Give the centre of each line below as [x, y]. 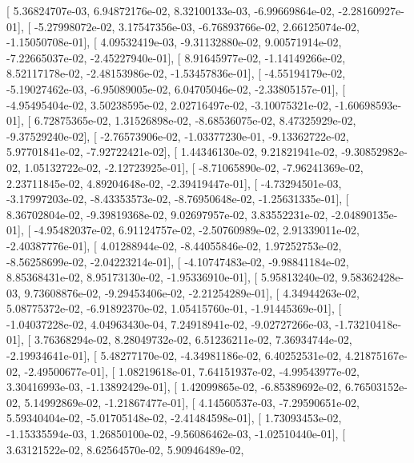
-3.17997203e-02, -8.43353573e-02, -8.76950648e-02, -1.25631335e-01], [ [178, 199]
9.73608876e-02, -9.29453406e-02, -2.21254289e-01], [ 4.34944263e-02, [192, 292]
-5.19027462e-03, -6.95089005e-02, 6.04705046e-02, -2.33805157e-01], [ [176, 88]
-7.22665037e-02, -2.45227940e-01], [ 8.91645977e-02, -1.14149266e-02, [176, 57]
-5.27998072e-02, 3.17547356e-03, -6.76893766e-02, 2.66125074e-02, [197, 26]
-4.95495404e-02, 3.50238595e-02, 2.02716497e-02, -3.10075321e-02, [169, 104]
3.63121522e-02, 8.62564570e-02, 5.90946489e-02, [125, 449]
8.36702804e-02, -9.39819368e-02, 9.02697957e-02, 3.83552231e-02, [167, 214]
